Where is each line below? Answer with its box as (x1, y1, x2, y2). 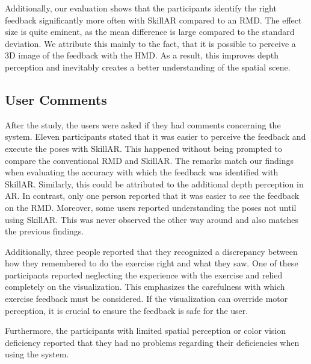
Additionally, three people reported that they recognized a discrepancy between (5, 245, 298, 257)
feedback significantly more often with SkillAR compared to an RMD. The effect (5, 13, 302, 26)
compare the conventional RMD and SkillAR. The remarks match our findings (5, 154, 294, 166)
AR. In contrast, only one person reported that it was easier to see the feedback (5, 189, 300, 202)
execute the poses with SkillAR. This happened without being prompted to (5, 142, 282, 154)
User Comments (5, 90, 107, 108)
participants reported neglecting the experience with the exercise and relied (5, 268, 283, 281)
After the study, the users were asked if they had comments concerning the (5, 118, 281, 131)
